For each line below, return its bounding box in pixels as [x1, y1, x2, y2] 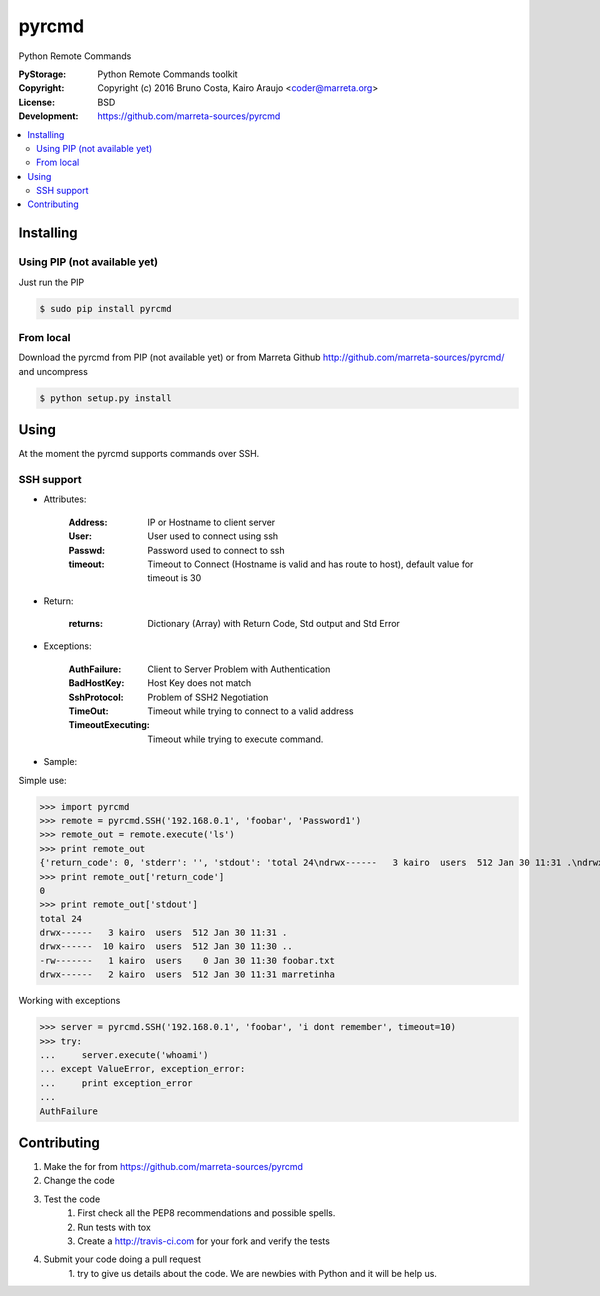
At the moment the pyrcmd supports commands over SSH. [18, 448, 260, 460]
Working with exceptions [18, 995, 121, 1007]
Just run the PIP [18, 276, 85, 288]
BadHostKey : [68, 677, 125, 689]
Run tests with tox [77, 1221, 152, 1233]
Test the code [43, 1193, 101, 1205]
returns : [68, 618, 104, 630]
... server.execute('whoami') [39, 1050, 209, 1061]
